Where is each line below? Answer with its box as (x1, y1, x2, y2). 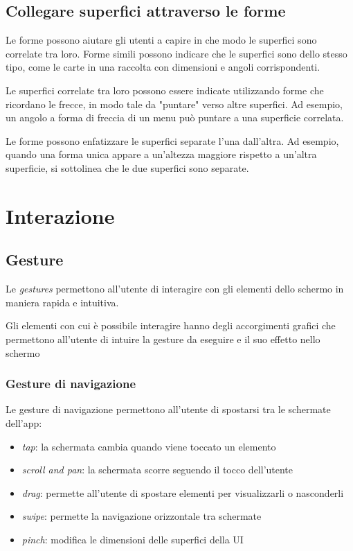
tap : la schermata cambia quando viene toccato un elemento (21, 439, 276, 453)
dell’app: (6, 415, 42, 430)
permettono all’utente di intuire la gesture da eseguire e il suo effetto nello (6, 331, 320, 346)
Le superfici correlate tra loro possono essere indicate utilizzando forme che (6, 82, 324, 97)
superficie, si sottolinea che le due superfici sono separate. (6, 160, 249, 175)
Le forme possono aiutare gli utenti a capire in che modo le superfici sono (6, 33, 317, 47)
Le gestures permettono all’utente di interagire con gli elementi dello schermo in (6, 281, 344, 296)
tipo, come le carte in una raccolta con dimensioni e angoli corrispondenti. (6, 60, 320, 74)
